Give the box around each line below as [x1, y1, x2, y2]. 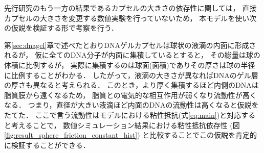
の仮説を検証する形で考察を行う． [4, 22, 118, 33]
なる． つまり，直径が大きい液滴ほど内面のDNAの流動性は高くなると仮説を [4, 99, 259, 110]
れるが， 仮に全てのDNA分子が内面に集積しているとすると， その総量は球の [4, 49, 260, 60]
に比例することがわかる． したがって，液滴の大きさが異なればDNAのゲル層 [4, 69, 258, 80]
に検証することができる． [4, 139, 90, 150]
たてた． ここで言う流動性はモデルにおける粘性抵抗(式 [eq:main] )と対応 [4, 109, 241, 120]
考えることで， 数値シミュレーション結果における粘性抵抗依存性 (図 [11, 119, 240, 130]
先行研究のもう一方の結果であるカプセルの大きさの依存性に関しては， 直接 [4, 3, 257, 13]
